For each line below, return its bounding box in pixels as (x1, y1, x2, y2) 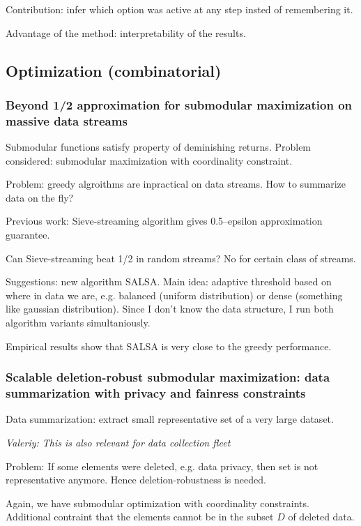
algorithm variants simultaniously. (6, 315, 151, 330)
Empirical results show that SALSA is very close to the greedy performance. (6, 338, 332, 353)
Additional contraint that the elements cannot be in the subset (6, 509, 274, 524)
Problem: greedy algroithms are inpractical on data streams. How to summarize (6, 176, 346, 191)
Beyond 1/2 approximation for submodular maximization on (6, 96, 353, 113)
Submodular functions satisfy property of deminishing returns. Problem (6, 140, 312, 154)
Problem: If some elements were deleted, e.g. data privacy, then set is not (6, 458, 318, 473)
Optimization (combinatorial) (6, 59, 222, 81)
